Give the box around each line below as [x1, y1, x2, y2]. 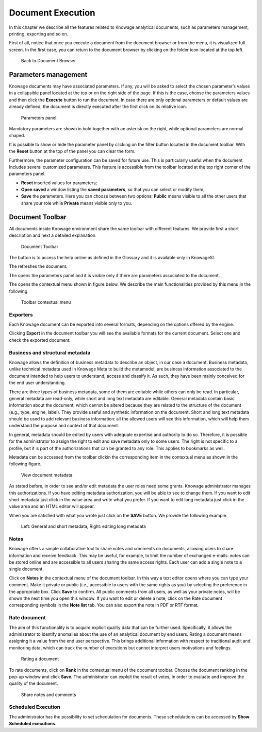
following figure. [9, 461, 42, 467]
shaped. [9, 133, 25, 139]
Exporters [9, 311, 33, 318]
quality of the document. [9, 680, 58, 686]
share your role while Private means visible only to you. [21, 200, 132, 206]
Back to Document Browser [21, 58, 76, 64]
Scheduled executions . [9, 721, 57, 727]
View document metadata [21, 472, 73, 478]
